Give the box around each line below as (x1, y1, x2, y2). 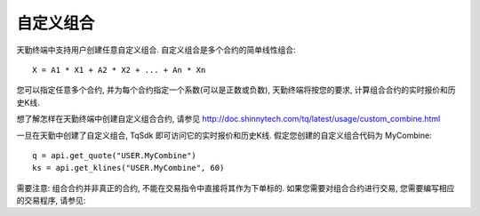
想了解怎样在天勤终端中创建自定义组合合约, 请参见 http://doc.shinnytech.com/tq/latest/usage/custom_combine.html (16, 114, 441, 124)
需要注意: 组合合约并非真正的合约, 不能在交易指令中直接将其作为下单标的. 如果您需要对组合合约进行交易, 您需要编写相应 (16, 182, 455, 193)
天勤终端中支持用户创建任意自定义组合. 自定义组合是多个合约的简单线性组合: (16, 44, 297, 55)
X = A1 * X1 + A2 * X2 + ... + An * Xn (32, 65, 206, 75)
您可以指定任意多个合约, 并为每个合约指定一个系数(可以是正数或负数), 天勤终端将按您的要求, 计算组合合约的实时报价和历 (16, 84, 457, 95)
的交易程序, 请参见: (16, 196, 86, 206)
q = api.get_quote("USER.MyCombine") (32, 150, 197, 160)
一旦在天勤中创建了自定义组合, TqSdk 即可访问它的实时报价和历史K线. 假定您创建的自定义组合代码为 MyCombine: (16, 130, 432, 140)
